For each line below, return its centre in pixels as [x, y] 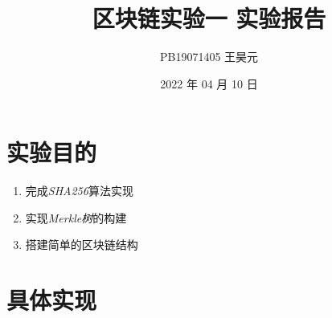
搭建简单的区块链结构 [82, 245]
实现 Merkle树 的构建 [76, 217]
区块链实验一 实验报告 [209, 18]
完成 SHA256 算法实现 [79, 191]
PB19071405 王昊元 [209, 57]
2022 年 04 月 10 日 [209, 83]
